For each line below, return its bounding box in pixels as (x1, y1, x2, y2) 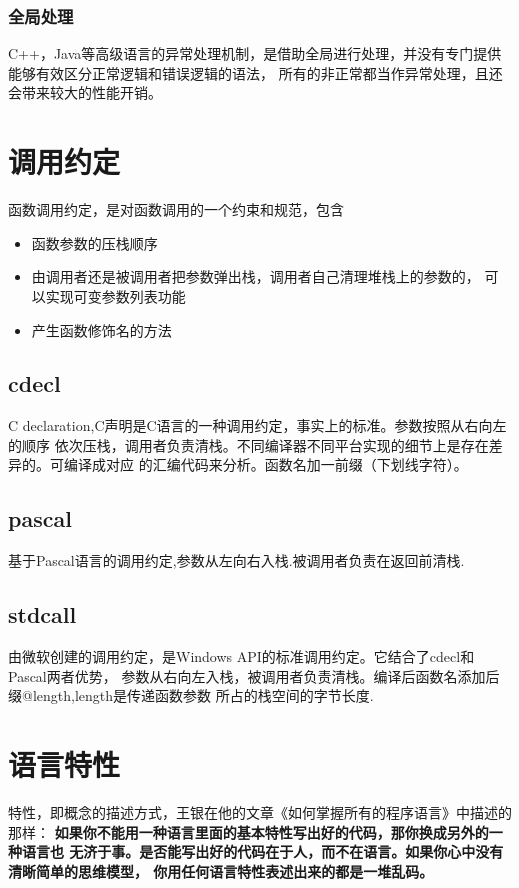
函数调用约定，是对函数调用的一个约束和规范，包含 (8, 199, 344, 220)
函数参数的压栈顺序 (31, 232, 158, 253)
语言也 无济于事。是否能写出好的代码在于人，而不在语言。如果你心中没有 (21, 841, 504, 862)
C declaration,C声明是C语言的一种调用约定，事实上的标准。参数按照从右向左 (8, 415, 507, 436)
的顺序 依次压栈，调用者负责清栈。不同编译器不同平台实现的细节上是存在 (8, 434, 489, 455)
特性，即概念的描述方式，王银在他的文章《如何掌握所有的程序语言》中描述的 (8, 801, 512, 822)
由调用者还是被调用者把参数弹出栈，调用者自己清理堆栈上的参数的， (31, 266, 480, 287)
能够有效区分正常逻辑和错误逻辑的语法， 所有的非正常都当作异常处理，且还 (8, 62, 503, 83)
